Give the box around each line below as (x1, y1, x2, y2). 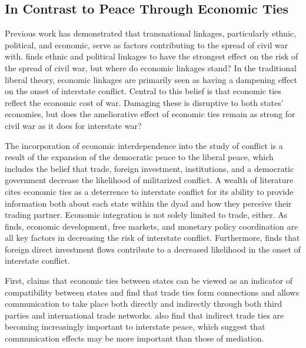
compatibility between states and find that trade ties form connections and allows (5, 286, 300, 298)
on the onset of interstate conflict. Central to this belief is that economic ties (5, 85, 281, 97)
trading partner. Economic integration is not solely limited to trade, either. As (5, 208, 288, 221)
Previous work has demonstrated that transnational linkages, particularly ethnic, (5, 27, 297, 39)
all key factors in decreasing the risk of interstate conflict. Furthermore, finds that (5, 231, 300, 244)
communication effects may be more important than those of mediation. (5, 332, 264, 344)
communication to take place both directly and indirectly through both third (5, 297, 282, 310)
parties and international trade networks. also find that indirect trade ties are (5, 309, 284, 321)
